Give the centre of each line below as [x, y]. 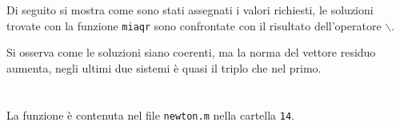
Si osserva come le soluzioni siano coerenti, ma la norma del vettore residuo [191, 52]
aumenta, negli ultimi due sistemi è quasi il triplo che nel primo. [164, 68]
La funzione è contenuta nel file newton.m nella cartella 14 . [151, 114]
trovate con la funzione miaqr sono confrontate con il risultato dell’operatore [194, 25]
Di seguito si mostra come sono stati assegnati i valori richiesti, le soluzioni [190, 10]
